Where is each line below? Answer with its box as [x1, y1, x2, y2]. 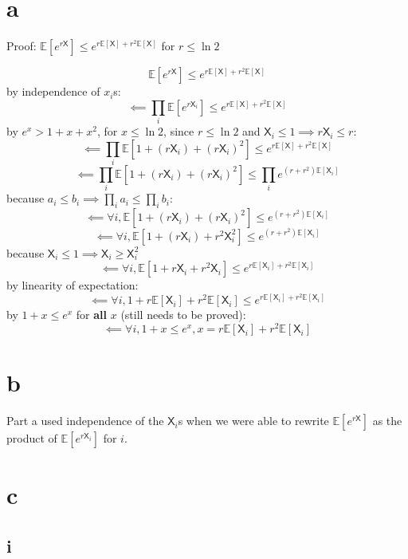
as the [372, 412, 402, 429]
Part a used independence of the [6, 412, 164, 429]
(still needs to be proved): [120, 306, 246, 323]
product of [6, 430, 57, 447]
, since [163, 123, 194, 140]
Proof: [6, 37, 37, 54]
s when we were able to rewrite [178, 412, 329, 429]
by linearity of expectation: [6, 277, 139, 293]
